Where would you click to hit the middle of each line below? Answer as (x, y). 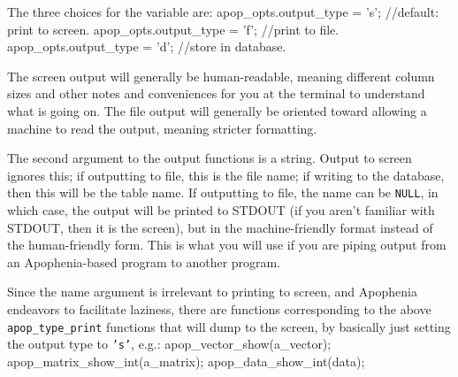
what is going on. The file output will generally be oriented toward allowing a (217, 110)
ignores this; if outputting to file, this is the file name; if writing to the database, (226, 175)
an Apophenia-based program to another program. (144, 262)
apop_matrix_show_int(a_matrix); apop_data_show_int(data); (186, 361)
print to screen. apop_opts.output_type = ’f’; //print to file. (173, 29)
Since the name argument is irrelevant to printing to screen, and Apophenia (212, 292)
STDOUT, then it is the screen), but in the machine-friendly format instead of (220, 227)
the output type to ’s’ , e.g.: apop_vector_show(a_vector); (169, 344)
